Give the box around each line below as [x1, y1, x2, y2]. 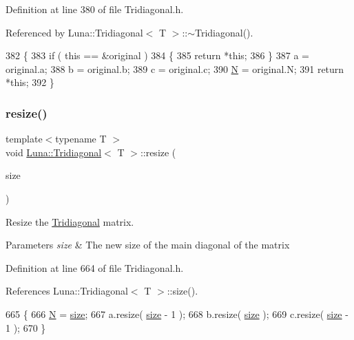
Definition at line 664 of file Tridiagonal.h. [6, 260, 184, 275]
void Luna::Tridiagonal [6, 145, 102, 159]
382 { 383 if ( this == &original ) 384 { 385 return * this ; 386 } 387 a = [6, 48, 309, 63]
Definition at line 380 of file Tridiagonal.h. [6, 2, 184, 16]
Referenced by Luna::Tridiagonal [6, 25, 143, 39]
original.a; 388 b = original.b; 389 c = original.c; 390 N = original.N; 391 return [6, 61, 344, 76]
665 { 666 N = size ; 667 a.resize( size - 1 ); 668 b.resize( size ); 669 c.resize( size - [6, 306, 348, 321]
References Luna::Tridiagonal [6, 284, 128, 298]
